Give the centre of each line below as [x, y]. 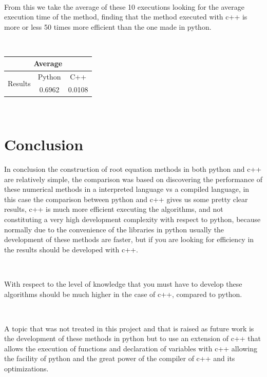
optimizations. [26, 369]
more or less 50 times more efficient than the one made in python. [108, 26]
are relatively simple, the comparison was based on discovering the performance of [133, 179]
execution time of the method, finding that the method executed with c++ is [126, 17]
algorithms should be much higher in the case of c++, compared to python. [123, 294]
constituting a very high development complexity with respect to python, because [132, 219]
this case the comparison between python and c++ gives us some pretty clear [126, 199]
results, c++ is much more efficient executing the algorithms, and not [114, 209]
